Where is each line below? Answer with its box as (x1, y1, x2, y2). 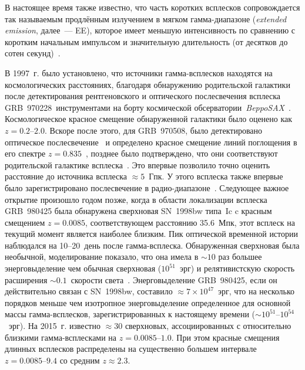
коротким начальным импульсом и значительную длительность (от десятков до (5, 35, 288, 47)
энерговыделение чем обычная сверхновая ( (5, 262, 162, 274)
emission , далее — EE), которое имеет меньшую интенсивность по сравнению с (5, 24, 295, 36)
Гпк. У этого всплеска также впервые (149, 170, 283, 182)
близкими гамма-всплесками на (5, 331, 117, 343)
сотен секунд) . (5, 47, 61, 59)
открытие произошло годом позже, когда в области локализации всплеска (5, 193, 267, 205)
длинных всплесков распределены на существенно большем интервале (5, 342, 257, 355)
